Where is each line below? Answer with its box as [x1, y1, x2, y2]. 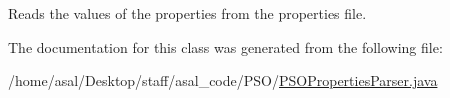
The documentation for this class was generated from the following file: [8, 36, 443, 57]
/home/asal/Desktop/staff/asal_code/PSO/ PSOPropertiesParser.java [8, 70, 438, 91]
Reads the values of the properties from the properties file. [8, 3, 367, 23]
